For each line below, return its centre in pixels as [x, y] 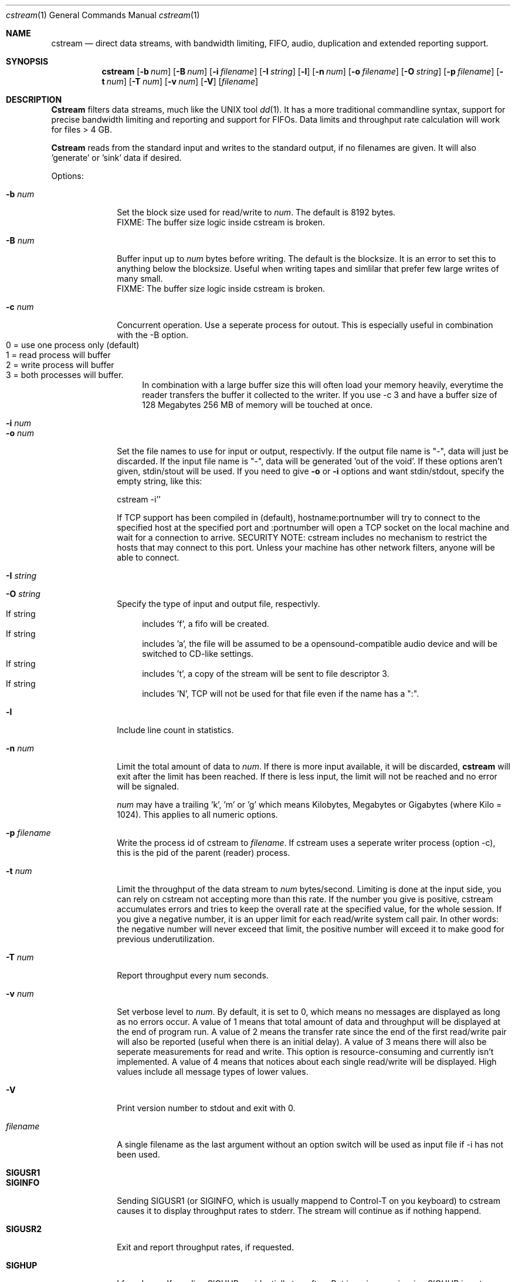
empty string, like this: [160, 481]
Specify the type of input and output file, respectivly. [218, 604]
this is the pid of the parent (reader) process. [204, 853]
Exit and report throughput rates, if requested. [206, 1247]
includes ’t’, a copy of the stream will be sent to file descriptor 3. [266, 674]
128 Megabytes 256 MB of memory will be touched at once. [257, 405]
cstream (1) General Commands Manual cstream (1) [103, 15]
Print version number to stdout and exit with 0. [206, 1108]
